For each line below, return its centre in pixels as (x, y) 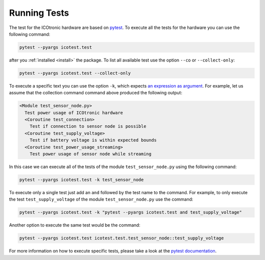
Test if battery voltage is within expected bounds (93, 140)
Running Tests (39, 13)
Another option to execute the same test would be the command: (75, 225)
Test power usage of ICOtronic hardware (74, 113)
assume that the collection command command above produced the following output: (96, 93)
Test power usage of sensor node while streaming (91, 154)
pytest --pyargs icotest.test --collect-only (75, 73)
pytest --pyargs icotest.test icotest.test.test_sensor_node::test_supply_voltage (122, 238)
